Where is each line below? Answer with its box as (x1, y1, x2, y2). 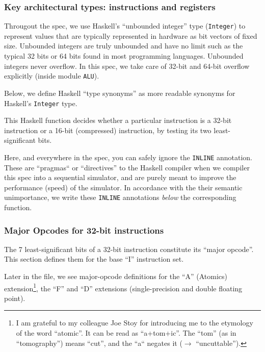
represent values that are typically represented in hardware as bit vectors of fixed (4, 30, 257, 41)
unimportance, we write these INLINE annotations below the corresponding (4, 192, 236, 203)
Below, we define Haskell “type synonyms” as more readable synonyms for (4, 87, 235, 98)
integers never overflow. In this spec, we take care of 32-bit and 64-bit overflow (4, 60, 250, 71)
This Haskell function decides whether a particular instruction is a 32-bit (4, 115, 232, 125)
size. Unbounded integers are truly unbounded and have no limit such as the (4, 40, 243, 51)
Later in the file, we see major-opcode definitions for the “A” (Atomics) (4, 271, 228, 282)
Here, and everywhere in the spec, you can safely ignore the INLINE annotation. (4, 152, 252, 162)
